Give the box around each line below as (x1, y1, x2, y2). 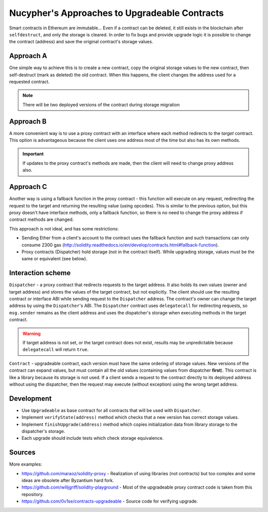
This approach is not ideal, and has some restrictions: (9, 225, 119, 231)
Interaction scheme (9, 269, 71, 277)
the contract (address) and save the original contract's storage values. (9, 39, 153, 45)
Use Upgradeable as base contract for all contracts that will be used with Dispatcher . (21, 407, 202, 413)
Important (22, 151, 44, 157)
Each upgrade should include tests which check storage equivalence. (21, 435, 164, 441)
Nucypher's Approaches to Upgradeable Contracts (9, 7, 224, 18)
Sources (9, 448, 36, 457)
